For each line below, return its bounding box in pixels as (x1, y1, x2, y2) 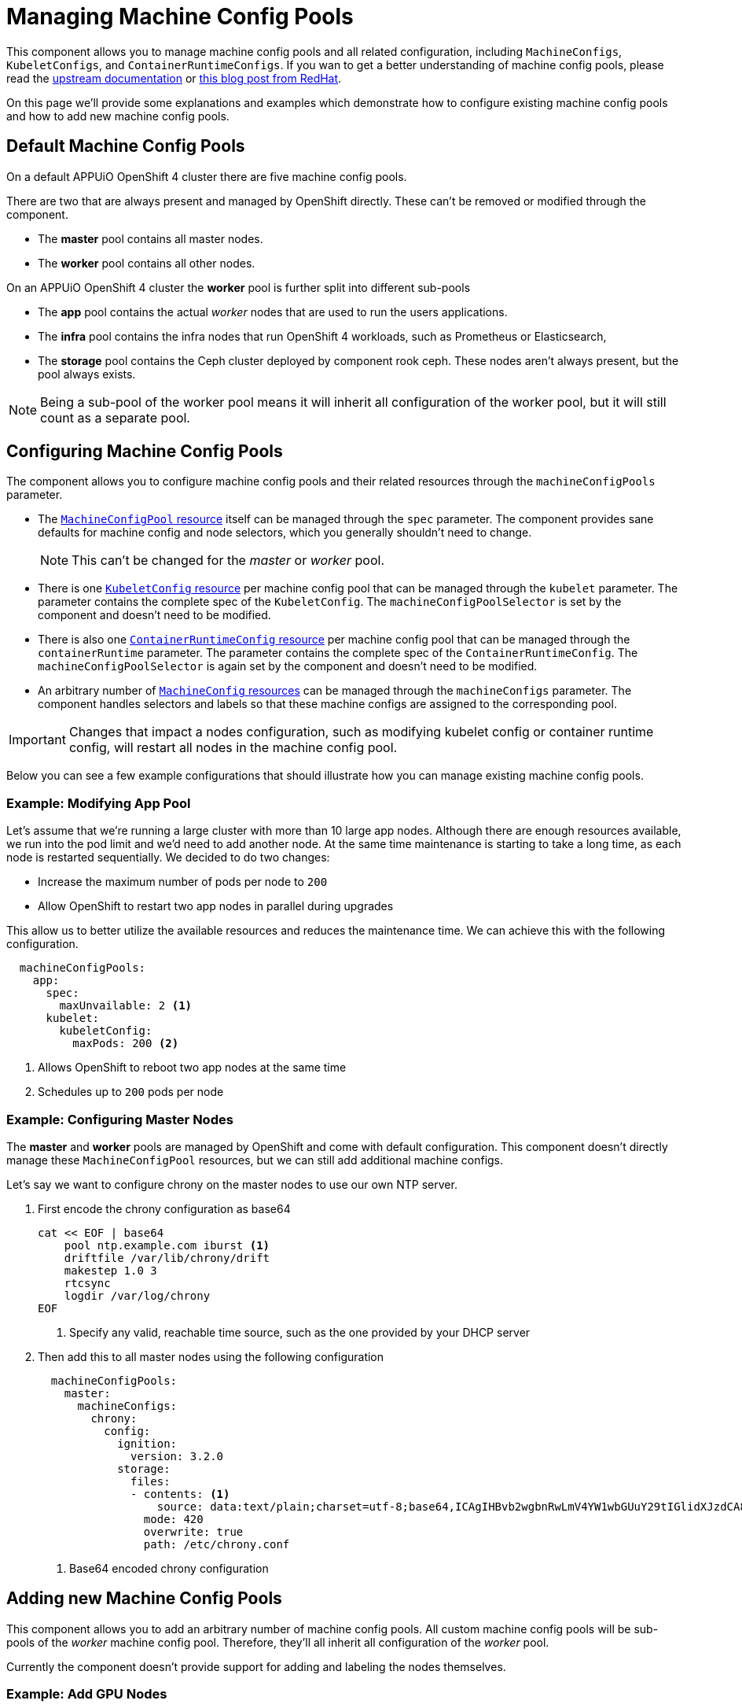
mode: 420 (143, 1512, 204, 1525)
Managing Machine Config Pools (6, 3, 354, 30)
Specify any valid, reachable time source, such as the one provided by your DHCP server (69, 1325, 531, 1339)
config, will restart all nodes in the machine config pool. (68, 740, 398, 756)
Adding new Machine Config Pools (6, 1588, 282, 1609)
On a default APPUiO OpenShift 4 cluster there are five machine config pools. (6, 169, 407, 183)
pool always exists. (38, 367, 136, 381)
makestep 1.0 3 (64, 1263, 157, 1277)
